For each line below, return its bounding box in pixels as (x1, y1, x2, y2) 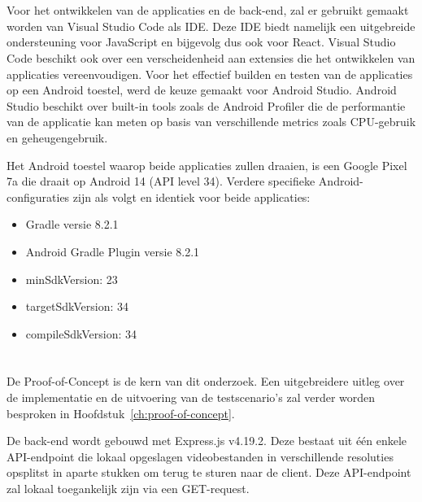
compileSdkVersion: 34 (25, 325, 137, 342)
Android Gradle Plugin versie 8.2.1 (25, 242, 200, 260)
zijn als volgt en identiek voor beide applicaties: (72, 188, 311, 205)
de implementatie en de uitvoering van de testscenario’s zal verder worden (7, 389, 376, 406)
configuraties (7, 188, 70, 205)
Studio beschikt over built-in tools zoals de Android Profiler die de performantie (7, 97, 406, 114)
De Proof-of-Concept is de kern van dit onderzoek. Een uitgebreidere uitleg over (7, 373, 405, 390)
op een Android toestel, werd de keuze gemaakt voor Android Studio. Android (7, 81, 397, 98)
